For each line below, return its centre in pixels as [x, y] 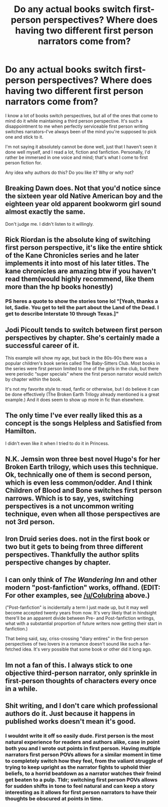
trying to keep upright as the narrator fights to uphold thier [78, 767]
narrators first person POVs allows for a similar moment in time [83, 754]
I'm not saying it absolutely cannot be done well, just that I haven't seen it [81, 146]
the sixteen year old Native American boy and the [84, 196]
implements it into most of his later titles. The [77, 263]
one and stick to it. [24, 137]
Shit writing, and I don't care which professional [81, 706]
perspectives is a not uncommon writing [69, 506]
